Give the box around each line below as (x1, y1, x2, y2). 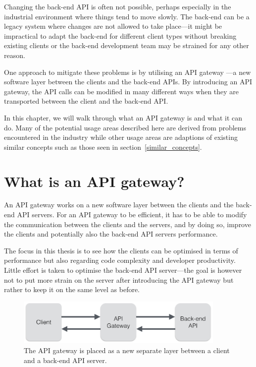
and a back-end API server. (24, 355, 107, 365)
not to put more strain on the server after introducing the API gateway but (4, 274, 234, 285)
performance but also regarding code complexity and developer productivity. (4, 255, 236, 265)
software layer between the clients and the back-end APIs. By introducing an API (4, 76, 253, 87)
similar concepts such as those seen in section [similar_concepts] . (4, 141, 202, 152)
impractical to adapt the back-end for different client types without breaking (4, 30, 237, 41)
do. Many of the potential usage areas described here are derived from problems (4, 122, 247, 132)
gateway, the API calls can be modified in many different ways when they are (4, 86, 239, 96)
